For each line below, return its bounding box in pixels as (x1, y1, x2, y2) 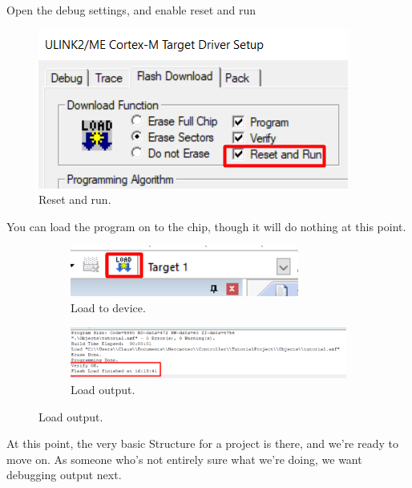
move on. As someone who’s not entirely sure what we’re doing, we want (6, 450, 362, 467)
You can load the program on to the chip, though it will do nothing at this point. (6, 218, 406, 234)
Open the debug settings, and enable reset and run (6, 2, 256, 18)
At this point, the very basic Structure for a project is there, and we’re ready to (6, 435, 398, 452)
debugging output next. (6, 466, 122, 483)
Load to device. (71, 299, 146, 315)
